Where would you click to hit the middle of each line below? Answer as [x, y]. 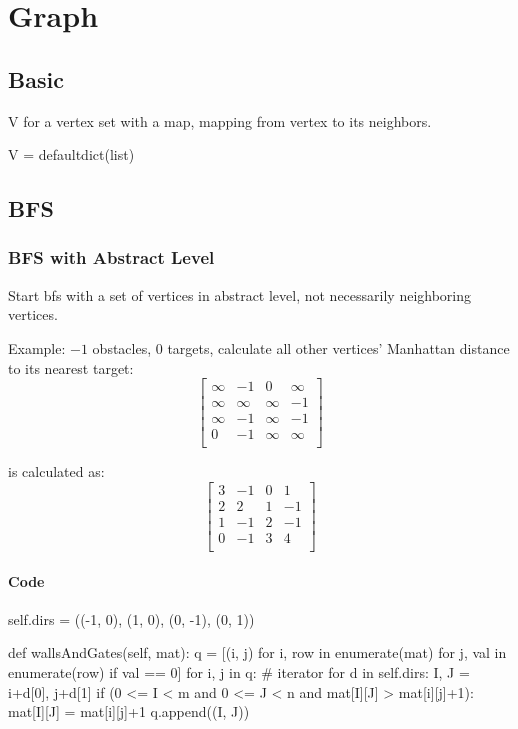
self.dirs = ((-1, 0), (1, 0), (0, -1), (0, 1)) [131, 618]
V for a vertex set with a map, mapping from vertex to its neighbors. [220, 120]
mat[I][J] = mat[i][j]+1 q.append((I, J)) [129, 711]
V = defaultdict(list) [71, 154]
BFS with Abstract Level [111, 257]
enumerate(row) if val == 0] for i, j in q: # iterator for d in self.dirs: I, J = [239, 672]
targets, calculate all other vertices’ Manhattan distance [338, 347]
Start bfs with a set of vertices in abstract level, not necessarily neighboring [240, 294]
